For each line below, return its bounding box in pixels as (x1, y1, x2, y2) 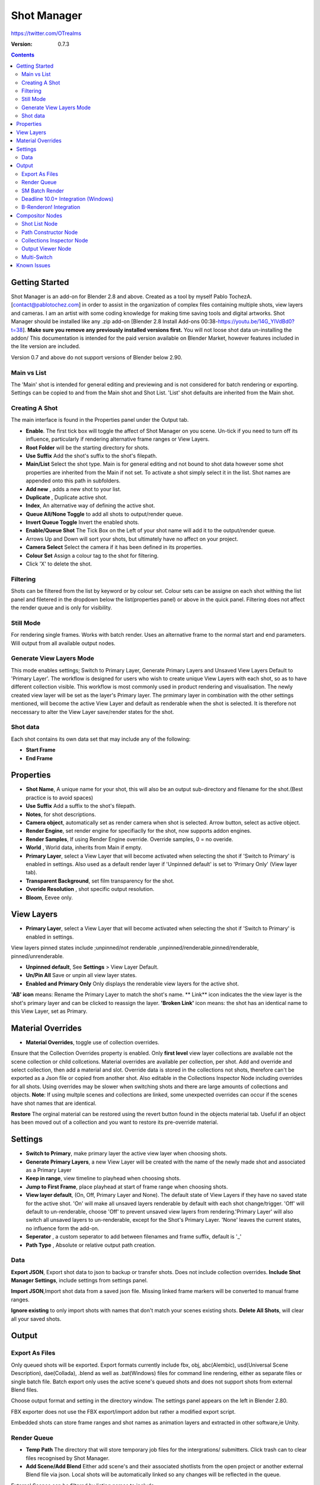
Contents (11, 51, 35, 59)
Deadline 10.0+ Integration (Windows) (21, 195, 114, 202)
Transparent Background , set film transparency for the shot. (25, 877, 175, 884)
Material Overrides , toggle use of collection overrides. (25, 1038, 159, 1045)
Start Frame (25, 746, 56, 754)
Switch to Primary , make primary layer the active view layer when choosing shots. (25, 1150, 228, 1157)
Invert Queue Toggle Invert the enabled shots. (25, 519, 139, 526)
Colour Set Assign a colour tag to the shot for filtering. (25, 552, 159, 559)
